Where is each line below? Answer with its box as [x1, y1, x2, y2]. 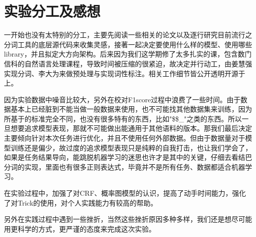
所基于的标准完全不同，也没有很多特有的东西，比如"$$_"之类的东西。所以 [4, 113, 242, 123]
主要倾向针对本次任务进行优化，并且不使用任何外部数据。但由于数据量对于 [4, 133, 245, 143]
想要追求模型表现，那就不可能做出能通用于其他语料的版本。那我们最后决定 [10, 123, 252, 133]
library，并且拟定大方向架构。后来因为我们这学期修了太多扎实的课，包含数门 [4, 49, 252, 59]
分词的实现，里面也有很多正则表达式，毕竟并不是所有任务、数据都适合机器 [4, 161, 245, 172]
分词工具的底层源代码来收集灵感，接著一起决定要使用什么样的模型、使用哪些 [4, 39, 252, 49]
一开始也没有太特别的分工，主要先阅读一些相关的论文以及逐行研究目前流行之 [4, 30, 252, 40]
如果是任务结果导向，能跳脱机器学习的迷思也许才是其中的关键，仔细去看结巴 [4, 152, 252, 162]
